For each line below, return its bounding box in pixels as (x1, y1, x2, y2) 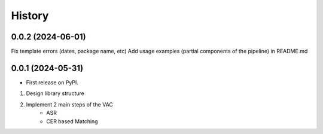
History (11, 9, 49, 22)
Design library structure (26, 90, 85, 97)
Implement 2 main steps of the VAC (26, 100, 114, 108)
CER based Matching (46, 117, 98, 125)
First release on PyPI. (26, 78, 79, 86)
